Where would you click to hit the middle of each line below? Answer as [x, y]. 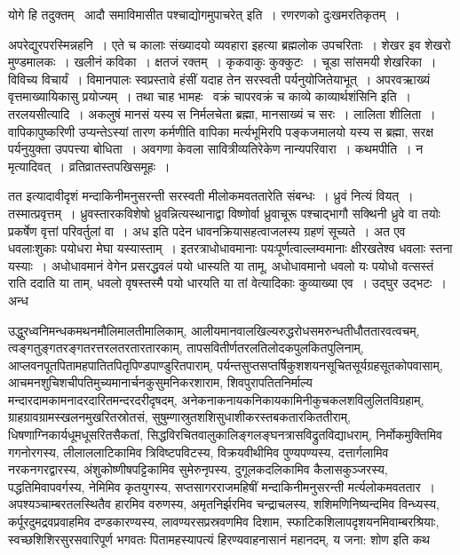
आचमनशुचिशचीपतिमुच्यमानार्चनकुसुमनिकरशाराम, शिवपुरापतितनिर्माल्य [160, 382]
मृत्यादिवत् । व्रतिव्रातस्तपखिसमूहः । [89, 166]
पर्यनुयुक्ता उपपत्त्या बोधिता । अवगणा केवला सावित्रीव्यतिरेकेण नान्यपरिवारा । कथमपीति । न [216, 149]
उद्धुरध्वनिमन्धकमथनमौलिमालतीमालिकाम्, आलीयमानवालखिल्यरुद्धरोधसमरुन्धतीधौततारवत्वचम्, [214, 330]
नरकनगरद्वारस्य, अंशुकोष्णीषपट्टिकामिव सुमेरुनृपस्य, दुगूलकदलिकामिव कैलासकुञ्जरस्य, [198, 469]
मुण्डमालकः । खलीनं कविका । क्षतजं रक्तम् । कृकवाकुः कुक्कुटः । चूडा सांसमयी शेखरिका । [222, 62]
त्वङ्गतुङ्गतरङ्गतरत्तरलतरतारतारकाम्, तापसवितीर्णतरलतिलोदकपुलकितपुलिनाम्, [186, 348]
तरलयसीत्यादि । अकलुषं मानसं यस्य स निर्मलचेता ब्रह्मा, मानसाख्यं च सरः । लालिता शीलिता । [222, 113]
